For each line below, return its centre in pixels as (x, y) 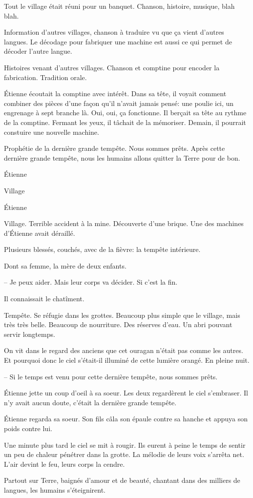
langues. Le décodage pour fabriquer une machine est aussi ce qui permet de (118, 41)
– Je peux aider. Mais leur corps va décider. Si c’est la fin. (91, 282)
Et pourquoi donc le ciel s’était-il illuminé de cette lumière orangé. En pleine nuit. (127, 360)
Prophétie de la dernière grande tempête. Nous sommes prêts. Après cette (115, 148)
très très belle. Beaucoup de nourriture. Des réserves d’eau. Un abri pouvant (118, 324)
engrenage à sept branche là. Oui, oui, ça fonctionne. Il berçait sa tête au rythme (125, 113)
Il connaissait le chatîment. (44, 299)
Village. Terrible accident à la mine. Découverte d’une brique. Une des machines (124, 223)
